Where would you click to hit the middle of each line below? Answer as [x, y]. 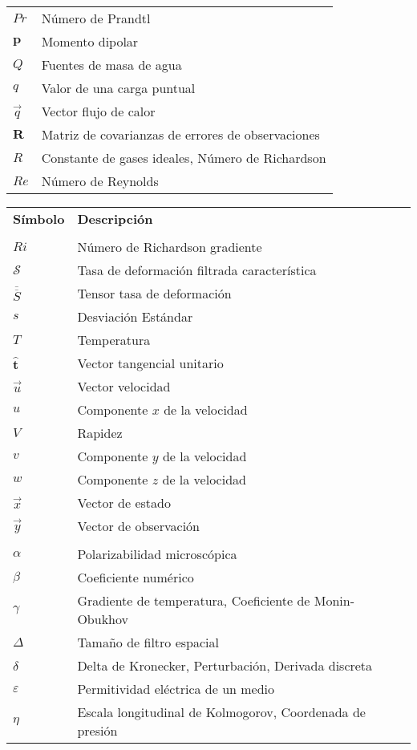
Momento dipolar [90, 41]
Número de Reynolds [100, 181]
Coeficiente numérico [136, 577]
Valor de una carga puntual [118, 88]
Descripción [115, 219]
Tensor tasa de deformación [154, 293]
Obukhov [103, 619]
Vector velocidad [124, 386]
